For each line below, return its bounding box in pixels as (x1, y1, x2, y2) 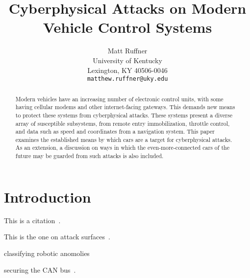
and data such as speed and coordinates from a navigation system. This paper (15, 127, 215, 136)
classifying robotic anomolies (4, 248, 90, 258)
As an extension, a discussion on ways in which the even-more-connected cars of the (15, 143, 229, 152)
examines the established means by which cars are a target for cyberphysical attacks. (15, 135, 232, 143)
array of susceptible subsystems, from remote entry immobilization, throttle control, (15, 119, 230, 127)
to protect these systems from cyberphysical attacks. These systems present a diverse (15, 111, 232, 119)
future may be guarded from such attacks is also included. (15, 152, 164, 160)
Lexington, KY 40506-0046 (87, 65, 168, 75)
